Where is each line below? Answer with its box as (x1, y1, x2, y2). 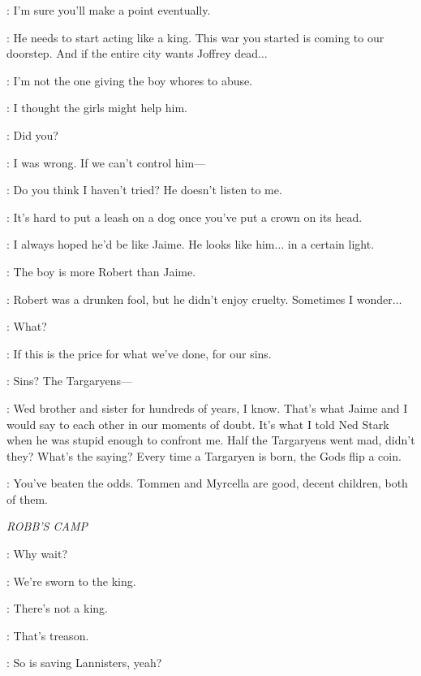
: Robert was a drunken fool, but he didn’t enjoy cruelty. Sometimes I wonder (6, 290, 393, 307)
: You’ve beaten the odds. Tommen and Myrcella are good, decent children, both (6, 474, 408, 492)
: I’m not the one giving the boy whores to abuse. (6, 71, 253, 89)
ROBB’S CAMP (6, 518, 88, 535)
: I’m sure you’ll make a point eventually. (6, 2, 211, 18)
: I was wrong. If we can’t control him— (6, 154, 206, 171)
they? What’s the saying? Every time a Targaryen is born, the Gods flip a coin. (6, 447, 402, 464)
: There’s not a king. (6, 600, 108, 617)
